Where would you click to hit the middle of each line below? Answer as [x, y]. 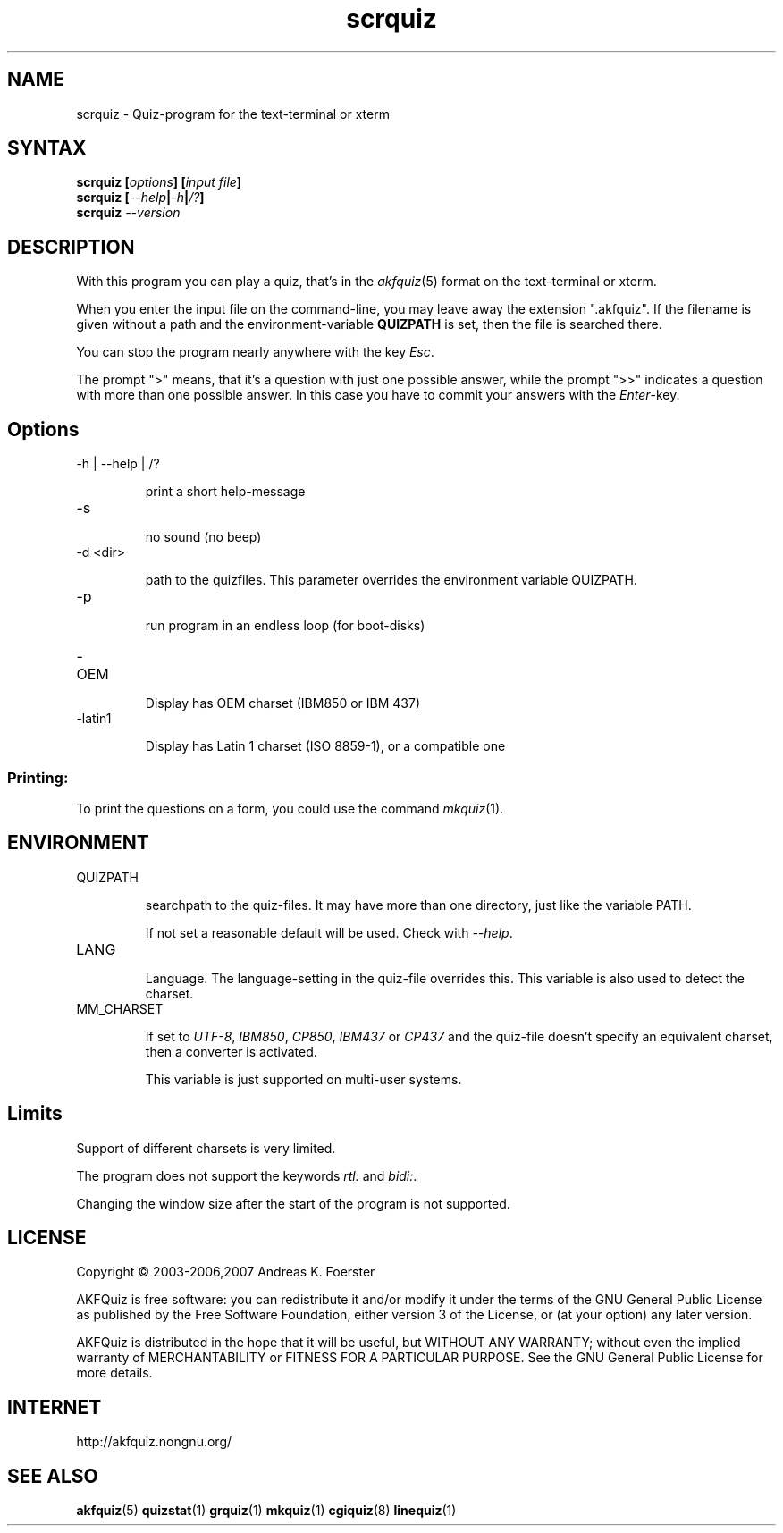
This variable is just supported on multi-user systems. [303, 1079]
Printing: [38, 777]
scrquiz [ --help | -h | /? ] [140, 198]
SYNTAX [47, 148]
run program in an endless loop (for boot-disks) [285, 626]
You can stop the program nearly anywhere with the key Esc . [255, 352]
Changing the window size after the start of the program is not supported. [293, 1203]
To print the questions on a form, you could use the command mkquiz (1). [290, 808]
